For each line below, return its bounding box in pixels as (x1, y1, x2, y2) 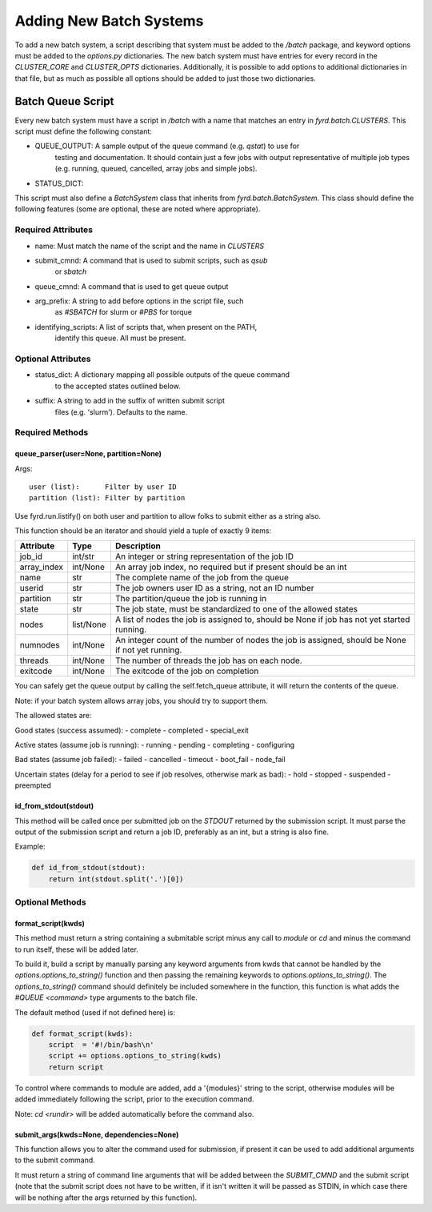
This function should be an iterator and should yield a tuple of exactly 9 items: (14, 526, 272, 536)
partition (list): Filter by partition (29, 493, 186, 503)
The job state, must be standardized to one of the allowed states (114, 604, 358, 615)
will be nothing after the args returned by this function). (14, 1193, 198, 1202)
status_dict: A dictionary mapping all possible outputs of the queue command (34, 370, 290, 379)
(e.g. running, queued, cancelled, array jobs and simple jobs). (54, 164, 258, 174)
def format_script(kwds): (31, 1029, 134, 1038)
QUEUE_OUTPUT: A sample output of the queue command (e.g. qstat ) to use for (34, 141, 300, 151)
